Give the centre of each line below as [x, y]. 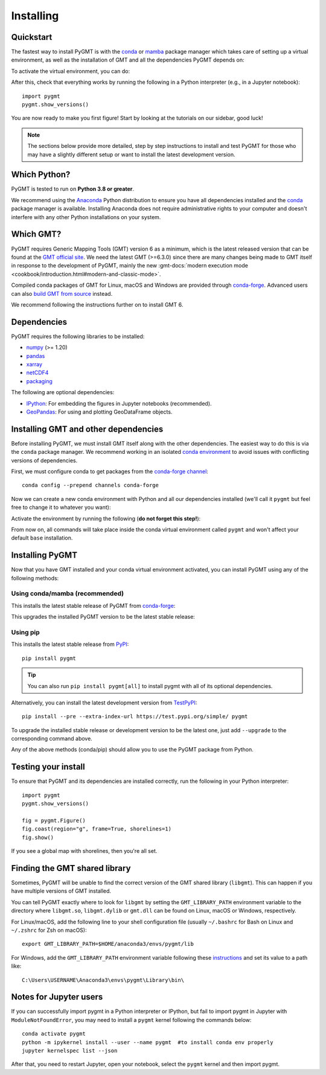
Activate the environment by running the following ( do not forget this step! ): [106, 518]
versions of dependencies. [44, 460]
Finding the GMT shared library [71, 868]
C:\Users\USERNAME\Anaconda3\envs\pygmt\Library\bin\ [103, 980]
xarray [34, 364]
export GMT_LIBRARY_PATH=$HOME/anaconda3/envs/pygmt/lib [108, 944]
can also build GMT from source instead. [62, 293]
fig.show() [38, 837]
